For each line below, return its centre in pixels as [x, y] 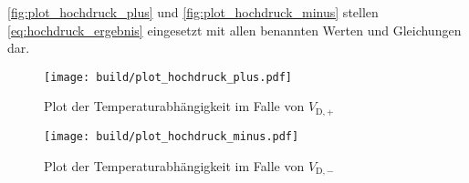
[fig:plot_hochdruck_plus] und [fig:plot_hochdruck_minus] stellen [193, 12]
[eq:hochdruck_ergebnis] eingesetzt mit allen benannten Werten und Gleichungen [234, 30]
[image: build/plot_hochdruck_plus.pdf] [168, 77]
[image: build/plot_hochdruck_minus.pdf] [172, 136]
